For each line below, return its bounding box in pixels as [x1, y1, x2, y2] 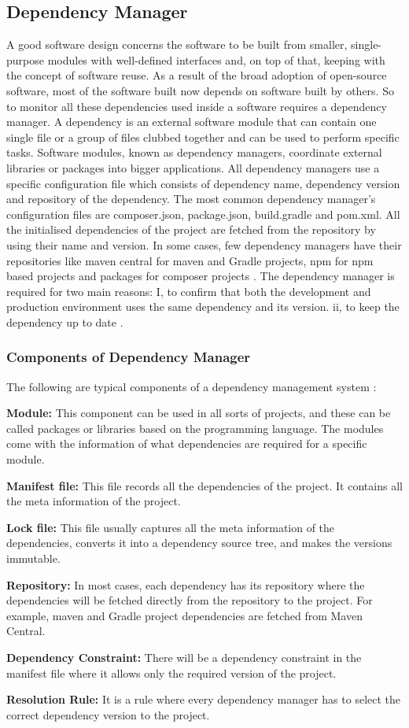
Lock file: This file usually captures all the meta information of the [6, 519, 335, 535]
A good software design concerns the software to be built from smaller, [6, 36, 348, 53]
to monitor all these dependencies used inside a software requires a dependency [6, 98, 387, 114]
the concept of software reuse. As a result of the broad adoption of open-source [6, 67, 387, 83]
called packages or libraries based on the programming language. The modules [6, 419, 384, 436]
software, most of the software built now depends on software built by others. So [6, 82, 394, 98]
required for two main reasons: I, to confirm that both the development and [6, 283, 371, 299]
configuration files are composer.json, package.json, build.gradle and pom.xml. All [6, 205, 400, 222]
